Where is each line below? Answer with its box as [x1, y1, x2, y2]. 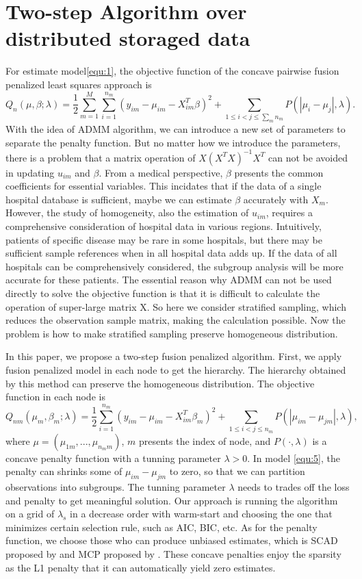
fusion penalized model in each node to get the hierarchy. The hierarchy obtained [5, 362, 346, 376]
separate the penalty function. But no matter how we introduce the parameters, [5, 135, 341, 149]
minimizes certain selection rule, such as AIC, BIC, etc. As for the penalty [5, 519, 318, 534]
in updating [5, 165, 55, 179]
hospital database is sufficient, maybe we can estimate [5, 192, 232, 206]
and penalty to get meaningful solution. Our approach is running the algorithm [5, 493, 338, 507]
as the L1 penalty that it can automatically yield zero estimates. [5, 560, 276, 574]
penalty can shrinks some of [5, 464, 122, 478]
